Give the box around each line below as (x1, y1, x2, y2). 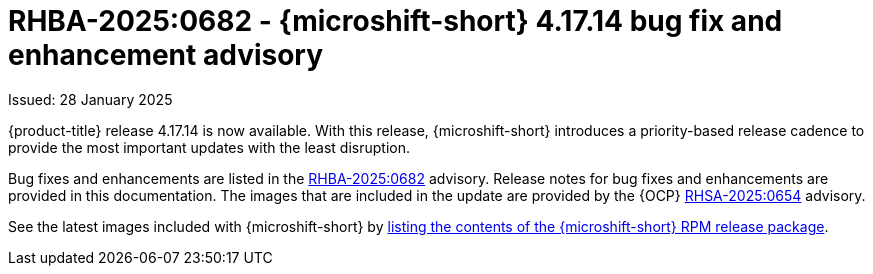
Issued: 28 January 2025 (8, 90, 173, 108)
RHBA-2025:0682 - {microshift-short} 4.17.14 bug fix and (8, 4, 783, 38)
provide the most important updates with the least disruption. (8, 138, 411, 156)
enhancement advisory (8, 38, 324, 72)
